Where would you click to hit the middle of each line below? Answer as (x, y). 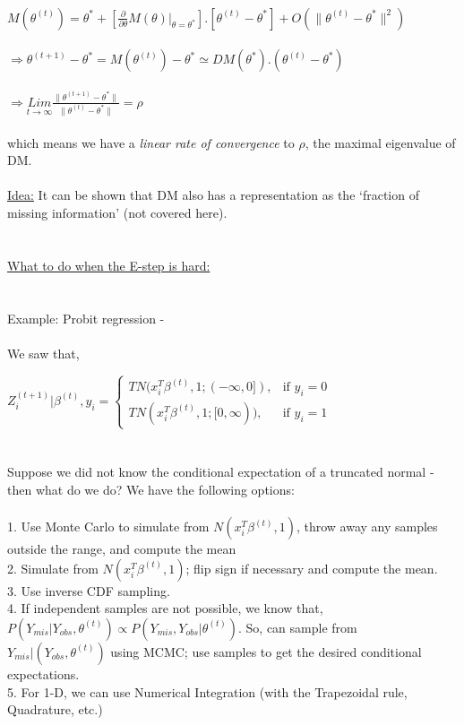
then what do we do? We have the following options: (151, 489)
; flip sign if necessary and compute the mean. (312, 568)
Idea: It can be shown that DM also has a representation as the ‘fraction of (213, 195)
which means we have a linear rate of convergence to (151, 142)
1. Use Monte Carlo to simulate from (108, 526)
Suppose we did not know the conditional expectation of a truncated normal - (221, 472)
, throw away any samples (367, 526)
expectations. (43, 673)
